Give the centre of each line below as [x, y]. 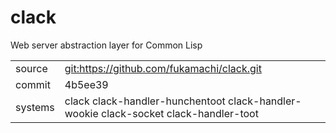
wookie [81, 113]
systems [35, 107]
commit [33, 84]
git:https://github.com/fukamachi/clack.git [163, 68]
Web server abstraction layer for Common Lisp [106, 45]
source [31, 68]
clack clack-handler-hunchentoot [145, 101]
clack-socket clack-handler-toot [180, 113]
